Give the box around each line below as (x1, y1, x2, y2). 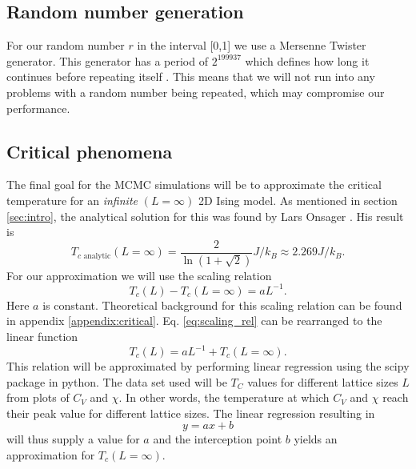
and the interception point (153, 431, 282, 447)
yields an (294, 431, 338, 447)
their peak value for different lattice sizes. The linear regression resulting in (6, 404, 375, 421)
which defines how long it (245, 52, 370, 69)
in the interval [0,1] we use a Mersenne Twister (137, 37, 366, 54)
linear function (6, 327, 78, 344)
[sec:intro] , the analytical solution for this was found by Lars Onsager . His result (6, 207, 404, 224)
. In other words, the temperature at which (118, 389, 330, 406)
